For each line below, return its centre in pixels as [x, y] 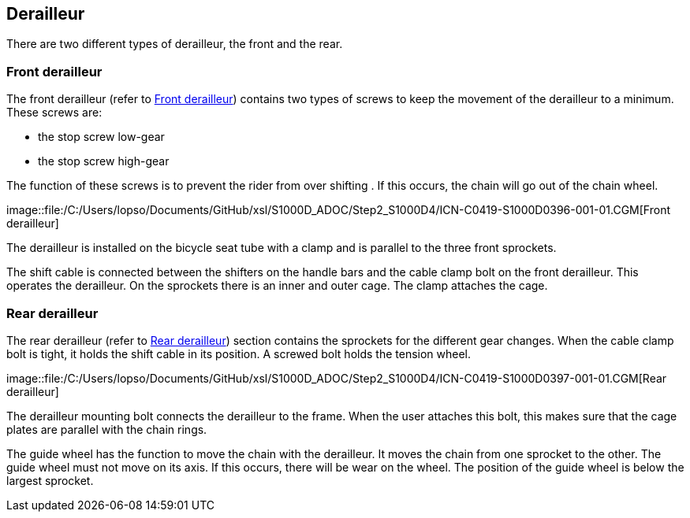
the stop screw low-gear [101, 137]
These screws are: [54, 113]
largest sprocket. [50, 480]
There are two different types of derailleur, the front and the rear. [175, 44]
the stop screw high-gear [104, 161]
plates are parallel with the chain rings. [107, 429]
